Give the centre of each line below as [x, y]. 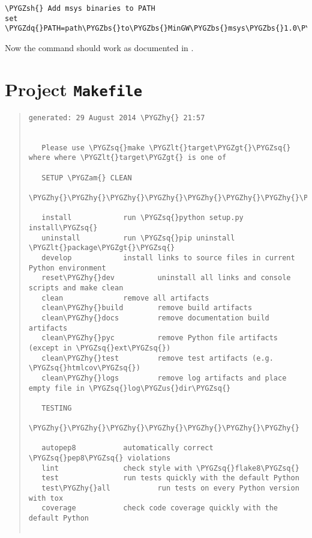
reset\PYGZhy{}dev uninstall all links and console [166, 278]
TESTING [57, 408]
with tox [46, 498]
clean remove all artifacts [125, 298]
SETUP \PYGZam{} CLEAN [87, 178]
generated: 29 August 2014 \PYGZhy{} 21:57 [117, 118]
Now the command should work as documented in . [99, 47]
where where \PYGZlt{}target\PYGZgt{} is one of [127, 158]
